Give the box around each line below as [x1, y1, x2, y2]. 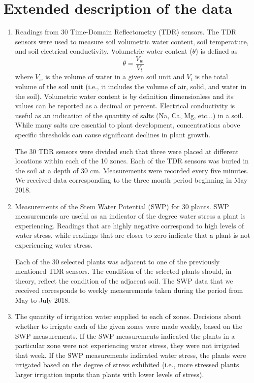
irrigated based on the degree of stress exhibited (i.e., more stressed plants [15, 359, 239, 370]
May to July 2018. [15, 294, 70, 305]
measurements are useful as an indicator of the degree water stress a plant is [15, 211, 246, 221]
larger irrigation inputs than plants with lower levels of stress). [15, 369, 204, 380]
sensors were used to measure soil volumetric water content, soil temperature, [15, 36, 249, 46]
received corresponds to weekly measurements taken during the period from [15, 285, 243, 295]
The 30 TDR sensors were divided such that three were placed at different [15, 146, 239, 156]
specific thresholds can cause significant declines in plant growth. [15, 129, 211, 139]
